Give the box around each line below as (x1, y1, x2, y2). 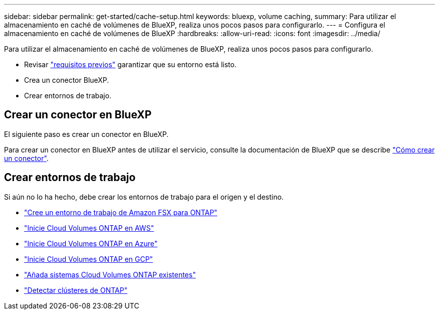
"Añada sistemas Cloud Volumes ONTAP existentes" (24, 270, 196, 279)
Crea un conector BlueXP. (24, 76, 109, 84)
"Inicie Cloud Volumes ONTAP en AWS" (24, 223, 154, 232)
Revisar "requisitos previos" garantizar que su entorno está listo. (24, 60, 237, 69)
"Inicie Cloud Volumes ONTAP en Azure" (24, 239, 158, 248)
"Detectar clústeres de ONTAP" (24, 285, 128, 294)
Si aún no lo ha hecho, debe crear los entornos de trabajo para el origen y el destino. (4, 192, 284, 201)
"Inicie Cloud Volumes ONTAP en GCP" (24, 254, 153, 263)
